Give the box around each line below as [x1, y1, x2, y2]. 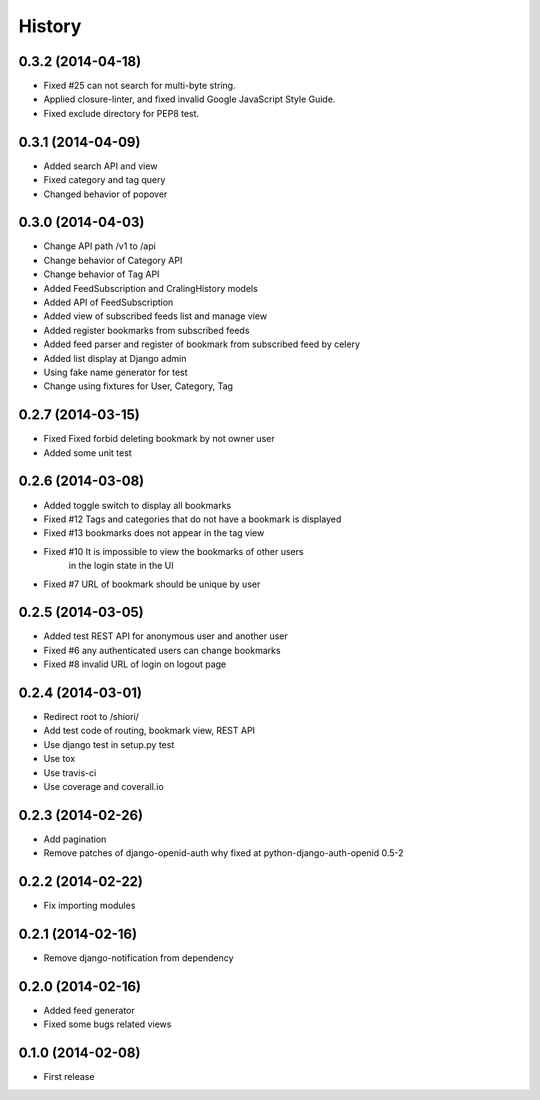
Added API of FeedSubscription [43, 296, 174, 308]
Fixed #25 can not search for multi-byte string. [43, 80, 236, 92]
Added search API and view [43, 160, 158, 172]
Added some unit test [43, 446, 132, 459]
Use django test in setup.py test [43, 738, 175, 750]
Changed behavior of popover [43, 188, 168, 200]
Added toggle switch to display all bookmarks [43, 499, 232, 511]
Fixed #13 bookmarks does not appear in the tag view [43, 527, 265, 539]
